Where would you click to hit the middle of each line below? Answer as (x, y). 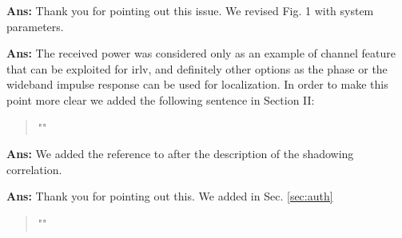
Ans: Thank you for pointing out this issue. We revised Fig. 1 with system (190, 10)
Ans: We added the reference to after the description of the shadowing (180, 154)
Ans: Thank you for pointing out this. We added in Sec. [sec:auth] (170, 196)
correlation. (34, 169)
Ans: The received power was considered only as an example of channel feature (201, 53)
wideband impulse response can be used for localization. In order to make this (197, 84)
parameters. (35, 26)
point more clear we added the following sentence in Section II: (161, 99)
